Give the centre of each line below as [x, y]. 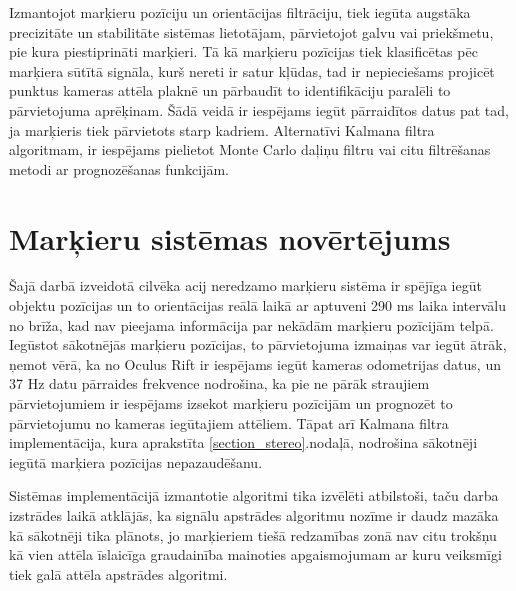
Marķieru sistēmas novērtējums [230, 237]
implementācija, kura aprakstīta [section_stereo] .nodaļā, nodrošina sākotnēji [243, 442]
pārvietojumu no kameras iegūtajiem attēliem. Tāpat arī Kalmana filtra [229, 422]
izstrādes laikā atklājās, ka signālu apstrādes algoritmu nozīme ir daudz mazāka [254, 515]
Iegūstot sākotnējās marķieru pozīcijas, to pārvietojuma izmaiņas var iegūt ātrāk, [258, 344]
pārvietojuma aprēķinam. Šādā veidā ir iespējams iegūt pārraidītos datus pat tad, [259, 109]
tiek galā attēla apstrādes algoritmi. [118, 573]
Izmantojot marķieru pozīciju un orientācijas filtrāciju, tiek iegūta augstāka [240, 12]
